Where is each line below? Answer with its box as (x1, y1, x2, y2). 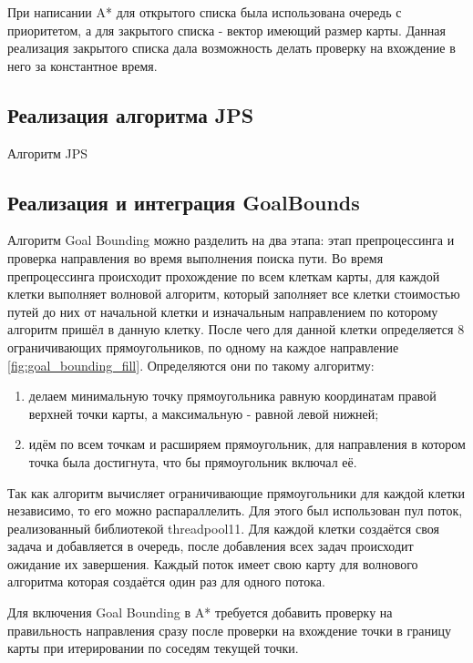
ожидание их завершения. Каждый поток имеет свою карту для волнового (7, 554, 418, 573)
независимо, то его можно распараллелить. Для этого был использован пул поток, (7, 501, 463, 520)
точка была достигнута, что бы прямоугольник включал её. (28, 452, 357, 471)
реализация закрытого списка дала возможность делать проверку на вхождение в (7, 38, 456, 57)
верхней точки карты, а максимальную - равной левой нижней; (28, 403, 379, 423)
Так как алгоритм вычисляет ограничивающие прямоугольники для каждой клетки (7, 483, 466, 502)
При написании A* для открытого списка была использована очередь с (7, 3, 402, 21)
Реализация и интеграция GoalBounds (7, 188, 360, 216)
